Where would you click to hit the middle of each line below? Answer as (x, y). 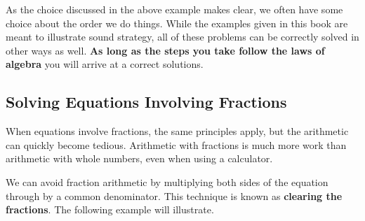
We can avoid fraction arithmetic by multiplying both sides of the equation (167, 181)
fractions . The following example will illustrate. (110, 209)
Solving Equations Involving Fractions (146, 102)
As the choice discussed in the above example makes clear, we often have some (174, 9)
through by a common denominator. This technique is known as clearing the (174, 195)
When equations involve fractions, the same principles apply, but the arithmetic (177, 131)
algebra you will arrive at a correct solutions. (105, 64)
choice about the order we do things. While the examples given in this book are (177, 23)
